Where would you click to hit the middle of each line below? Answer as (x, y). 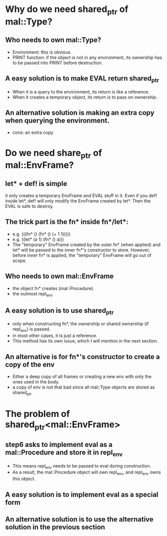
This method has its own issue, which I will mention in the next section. (85, 341)
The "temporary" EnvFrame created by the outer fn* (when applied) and (86, 244)
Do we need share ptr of (54, 154)
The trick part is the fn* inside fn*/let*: (67, 222)
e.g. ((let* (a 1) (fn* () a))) (38, 239)
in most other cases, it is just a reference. (55, 335)
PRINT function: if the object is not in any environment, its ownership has (87, 57)
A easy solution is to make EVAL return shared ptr (82, 79)
